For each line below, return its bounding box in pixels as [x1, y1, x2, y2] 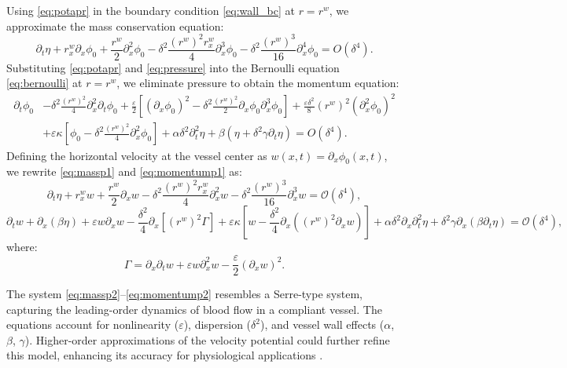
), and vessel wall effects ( [260, 316, 385, 333]
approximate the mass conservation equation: [6, 17, 224, 34]
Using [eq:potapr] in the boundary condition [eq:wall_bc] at [6, 2, 295, 18]
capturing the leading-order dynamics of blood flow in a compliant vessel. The [6, 301, 382, 317]
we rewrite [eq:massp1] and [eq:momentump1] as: [6, 163, 242, 180]
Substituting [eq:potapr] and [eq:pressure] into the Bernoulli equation [6, 59, 340, 75]
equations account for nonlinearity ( [6, 316, 179, 333]
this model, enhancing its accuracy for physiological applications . [6, 347, 323, 363]
